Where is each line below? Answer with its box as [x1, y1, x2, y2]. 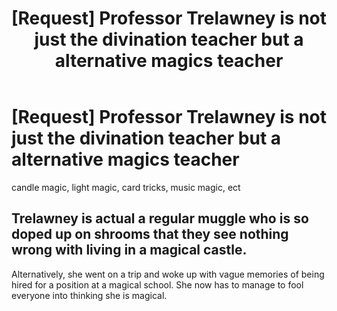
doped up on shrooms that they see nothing [11, 226, 289, 243]
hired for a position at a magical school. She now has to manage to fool [11, 278, 304, 291]
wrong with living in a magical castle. [11, 242, 248, 259]
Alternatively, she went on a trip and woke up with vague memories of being [11, 268, 325, 280]
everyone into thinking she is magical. [11, 289, 168, 301]
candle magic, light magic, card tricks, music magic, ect [11, 181, 241, 193]
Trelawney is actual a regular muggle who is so [11, 210, 309, 227]
